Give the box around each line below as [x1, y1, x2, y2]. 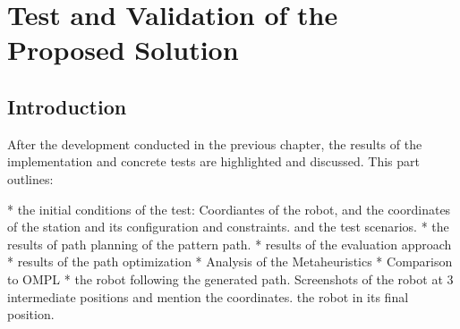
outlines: [7, 169, 54, 188]
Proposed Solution [7, 31, 239, 68]
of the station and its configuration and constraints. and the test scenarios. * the [7, 217, 449, 236]
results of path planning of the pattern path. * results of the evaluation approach [7, 234, 452, 253]
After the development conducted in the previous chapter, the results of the [7, 134, 422, 153]
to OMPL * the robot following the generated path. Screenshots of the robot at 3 [7, 269, 454, 288]
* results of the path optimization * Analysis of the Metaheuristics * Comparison [7, 252, 453, 271]
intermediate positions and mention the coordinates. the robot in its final [7, 287, 409, 306]
